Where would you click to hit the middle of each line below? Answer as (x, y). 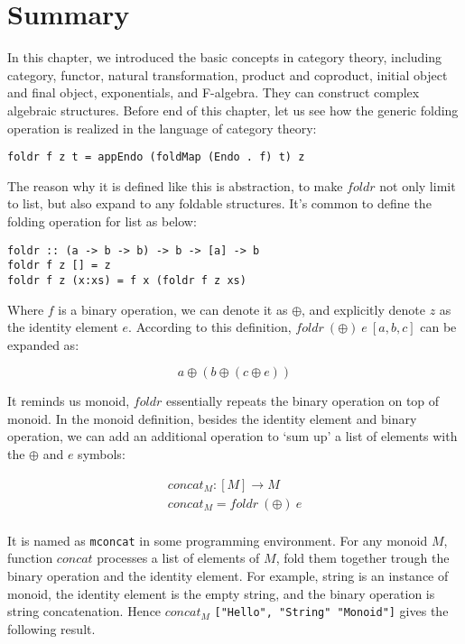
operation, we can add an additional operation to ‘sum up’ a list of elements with (232, 436)
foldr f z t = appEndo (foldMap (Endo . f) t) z (156, 157)
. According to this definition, (210, 327)
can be (438, 327)
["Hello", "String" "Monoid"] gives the (331, 611)
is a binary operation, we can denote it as (173, 309)
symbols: (102, 454)
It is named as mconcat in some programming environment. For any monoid (218, 540)
